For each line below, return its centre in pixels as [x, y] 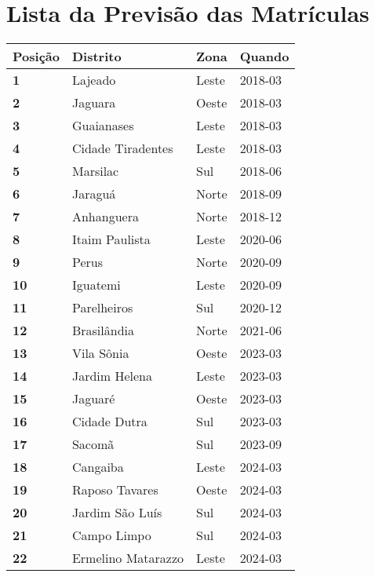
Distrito [96, 57]
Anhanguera [105, 217]
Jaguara [94, 103]
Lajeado [94, 80]
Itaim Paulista [111, 239]
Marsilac [95, 171]
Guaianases [103, 126]
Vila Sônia [100, 353]
